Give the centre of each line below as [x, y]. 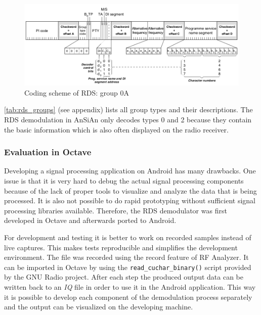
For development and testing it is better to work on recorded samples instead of [128, 237]
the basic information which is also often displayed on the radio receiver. [116, 129]
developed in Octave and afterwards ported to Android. [90, 220]
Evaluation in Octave [48, 152]
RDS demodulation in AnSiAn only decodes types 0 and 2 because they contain [128, 120]
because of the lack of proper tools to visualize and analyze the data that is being [130, 190]
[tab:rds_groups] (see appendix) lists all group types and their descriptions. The [128, 109]
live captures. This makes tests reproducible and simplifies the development [121, 247]
